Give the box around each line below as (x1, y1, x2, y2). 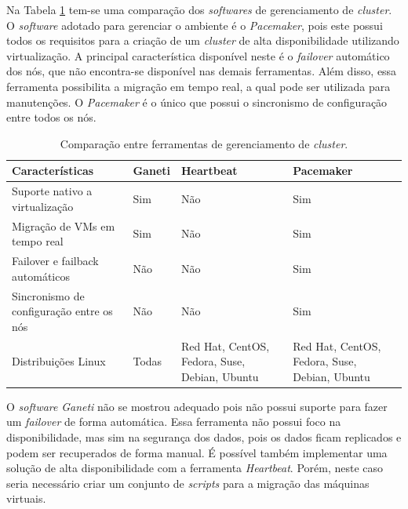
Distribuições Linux (12, 353, 106, 369)
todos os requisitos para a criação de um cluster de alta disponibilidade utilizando (6, 32, 399, 49)
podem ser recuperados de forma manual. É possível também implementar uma (6, 444, 388, 460)
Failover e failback (12, 253, 99, 269)
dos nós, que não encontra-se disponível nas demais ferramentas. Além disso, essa (6, 63, 397, 79)
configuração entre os (12, 303, 113, 319)
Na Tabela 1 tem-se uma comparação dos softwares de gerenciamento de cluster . (6, 2, 392, 17)
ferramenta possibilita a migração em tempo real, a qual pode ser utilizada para (6, 78, 391, 94)
